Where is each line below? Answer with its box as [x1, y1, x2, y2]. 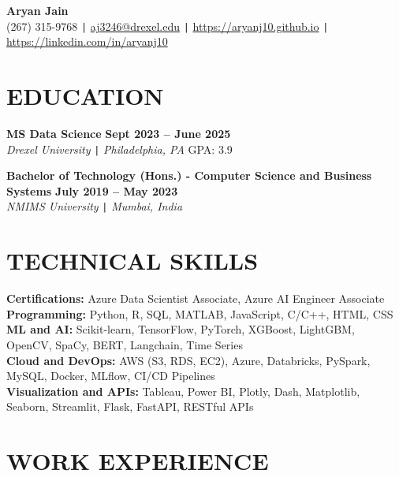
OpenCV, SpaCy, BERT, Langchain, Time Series [6, 336, 243, 352]
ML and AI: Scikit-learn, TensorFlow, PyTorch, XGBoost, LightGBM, [6, 321, 355, 337]
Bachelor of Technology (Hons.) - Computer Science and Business [6, 167, 372, 184]
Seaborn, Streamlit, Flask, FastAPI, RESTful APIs [6, 398, 254, 415]
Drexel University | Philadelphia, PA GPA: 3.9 [6, 140, 233, 157]
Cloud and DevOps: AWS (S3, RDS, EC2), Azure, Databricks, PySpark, [6, 352, 371, 368]
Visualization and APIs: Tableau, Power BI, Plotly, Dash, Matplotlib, [6, 382, 360, 399]
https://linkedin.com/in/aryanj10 [6, 33, 168, 50]
